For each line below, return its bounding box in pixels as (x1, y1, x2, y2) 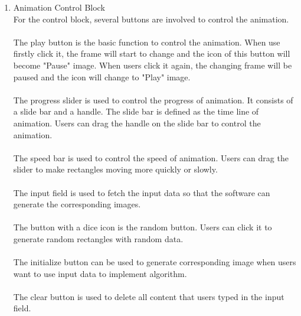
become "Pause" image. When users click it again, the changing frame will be (13, 58, 292, 71)
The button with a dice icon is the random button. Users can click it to (13, 221, 272, 233)
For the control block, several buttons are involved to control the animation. (13, 12, 289, 25)
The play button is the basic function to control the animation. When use (13, 35, 280, 48)
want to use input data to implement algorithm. (13, 267, 187, 279)
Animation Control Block (13, 1, 105, 13)
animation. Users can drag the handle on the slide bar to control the (13, 116, 261, 129)
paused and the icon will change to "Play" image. (13, 70, 191, 83)
